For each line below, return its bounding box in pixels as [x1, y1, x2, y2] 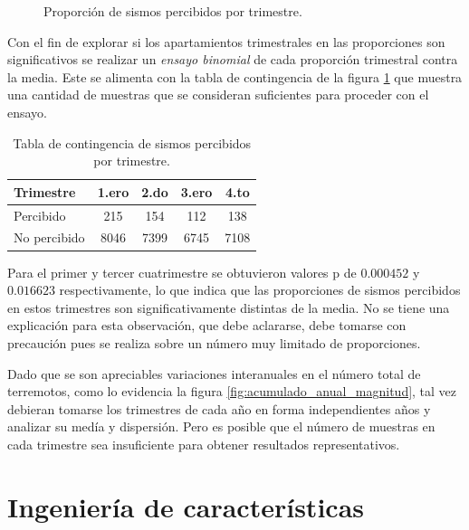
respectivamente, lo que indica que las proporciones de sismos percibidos [59, 280, 461, 299]
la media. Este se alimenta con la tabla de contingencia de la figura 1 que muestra [7, 67, 463, 86]
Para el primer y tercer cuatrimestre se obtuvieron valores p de [7, 262, 357, 281]
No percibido [14, 228, 85, 247]
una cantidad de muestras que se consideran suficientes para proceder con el [7, 85, 429, 104]
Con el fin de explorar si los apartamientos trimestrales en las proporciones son [7, 32, 445, 51]
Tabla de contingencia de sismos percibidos [13, 133, 252, 152]
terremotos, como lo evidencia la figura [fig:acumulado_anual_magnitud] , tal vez [7, 382, 457, 401]
